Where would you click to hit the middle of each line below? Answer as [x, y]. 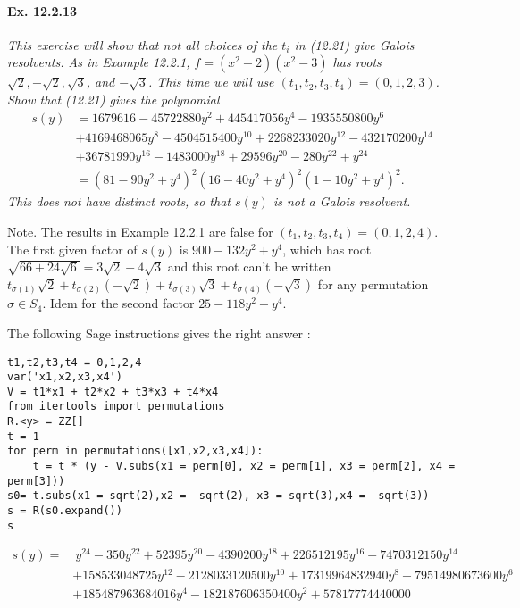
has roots [357, 62]
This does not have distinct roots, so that [119, 201]
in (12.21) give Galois [354, 44]
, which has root [327, 249]
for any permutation [373, 283]
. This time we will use [211, 82]
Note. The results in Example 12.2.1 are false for [140, 232]
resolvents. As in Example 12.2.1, [99, 62]
